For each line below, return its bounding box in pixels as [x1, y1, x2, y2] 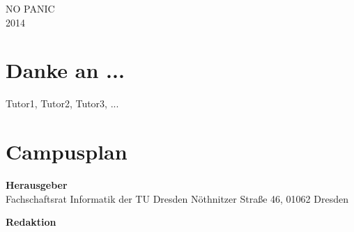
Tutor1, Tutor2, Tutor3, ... [6, 96, 119, 111]
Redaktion [6, 215, 56, 229]
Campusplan [6, 137, 128, 166]
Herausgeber [6, 178, 68, 192]
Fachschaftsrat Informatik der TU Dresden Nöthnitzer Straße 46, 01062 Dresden [6, 191, 348, 206]
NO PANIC [6, 1, 55, 15]
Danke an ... [6, 56, 125, 84]
